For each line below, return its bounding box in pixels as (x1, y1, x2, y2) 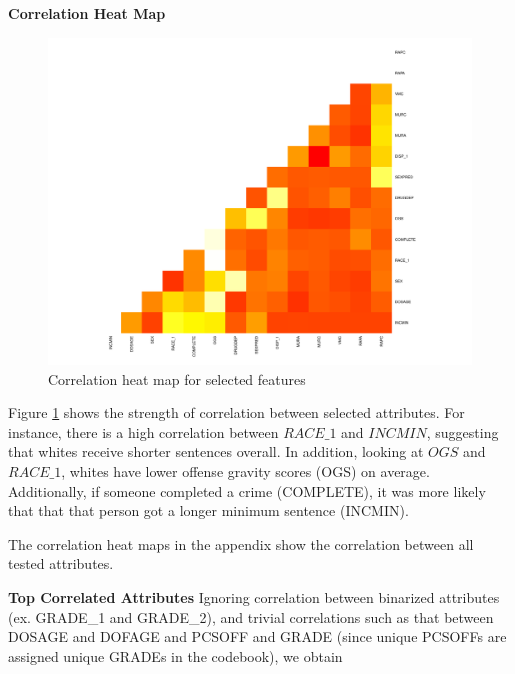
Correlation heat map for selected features (48, 368, 306, 389)
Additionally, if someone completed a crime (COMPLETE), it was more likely (8, 480, 486, 501)
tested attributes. (8, 553, 114, 574)
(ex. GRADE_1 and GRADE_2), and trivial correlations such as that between (8, 606, 494, 627)
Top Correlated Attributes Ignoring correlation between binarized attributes (8, 587, 500, 608)
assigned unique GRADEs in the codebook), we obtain (8, 645, 343, 666)
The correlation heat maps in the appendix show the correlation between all (8, 533, 474, 554)
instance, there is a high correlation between (8, 421, 279, 442)
